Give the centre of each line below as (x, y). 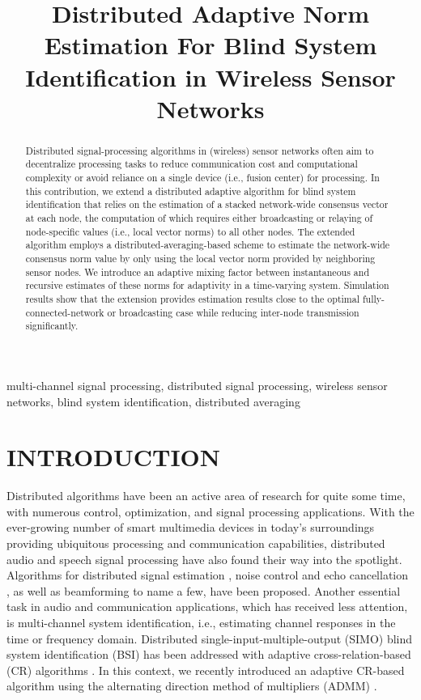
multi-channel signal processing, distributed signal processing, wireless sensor (197, 385)
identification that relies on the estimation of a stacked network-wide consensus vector (207, 204)
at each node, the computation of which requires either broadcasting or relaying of (199, 218)
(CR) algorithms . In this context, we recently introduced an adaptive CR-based (206, 670)
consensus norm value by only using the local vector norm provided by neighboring (200, 258)
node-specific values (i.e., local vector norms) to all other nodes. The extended (190, 231)
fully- (374, 298)
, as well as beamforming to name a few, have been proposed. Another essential (204, 590)
